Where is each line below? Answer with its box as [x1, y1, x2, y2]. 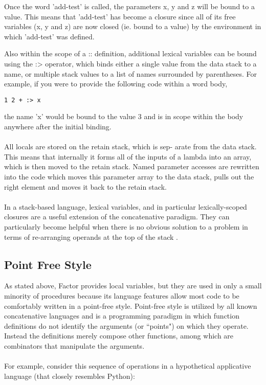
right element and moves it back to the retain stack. [4, 181, 167, 192]
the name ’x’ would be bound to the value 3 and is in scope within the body [4, 111, 243, 122]
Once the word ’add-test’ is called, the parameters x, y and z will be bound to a [4, 1, 255, 11]
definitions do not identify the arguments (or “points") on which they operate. [4, 320, 249, 331]
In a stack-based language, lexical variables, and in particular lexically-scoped [4, 201, 247, 212]
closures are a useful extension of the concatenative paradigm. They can [4, 211, 230, 222]
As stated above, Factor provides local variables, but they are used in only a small [4, 280, 262, 291]
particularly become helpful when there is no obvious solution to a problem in [4, 221, 248, 232]
